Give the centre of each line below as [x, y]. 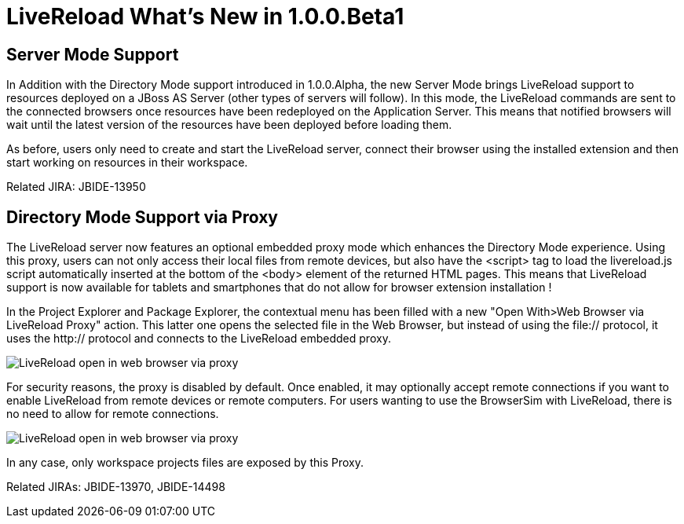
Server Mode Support [93, 54]
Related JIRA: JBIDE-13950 [76, 187]
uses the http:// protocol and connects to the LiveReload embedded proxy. [199, 339]
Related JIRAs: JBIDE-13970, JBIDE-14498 [116, 487]
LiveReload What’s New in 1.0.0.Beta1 [205, 16]
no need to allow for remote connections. [113, 414]
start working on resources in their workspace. [127, 163]
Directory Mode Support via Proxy [142, 217]
